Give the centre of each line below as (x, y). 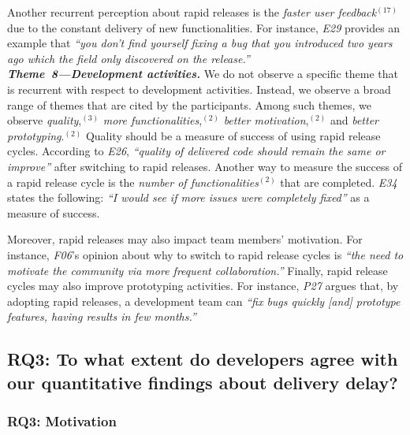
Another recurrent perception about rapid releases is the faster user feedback (192, 12)
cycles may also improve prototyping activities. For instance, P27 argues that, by (203, 286)
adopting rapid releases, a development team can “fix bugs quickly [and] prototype (204, 301)
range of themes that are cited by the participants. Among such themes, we (189, 104)
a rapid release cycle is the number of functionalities (133, 182)
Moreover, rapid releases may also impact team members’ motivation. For (185, 239)
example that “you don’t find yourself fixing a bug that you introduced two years (200, 43)
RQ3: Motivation (62, 420)
